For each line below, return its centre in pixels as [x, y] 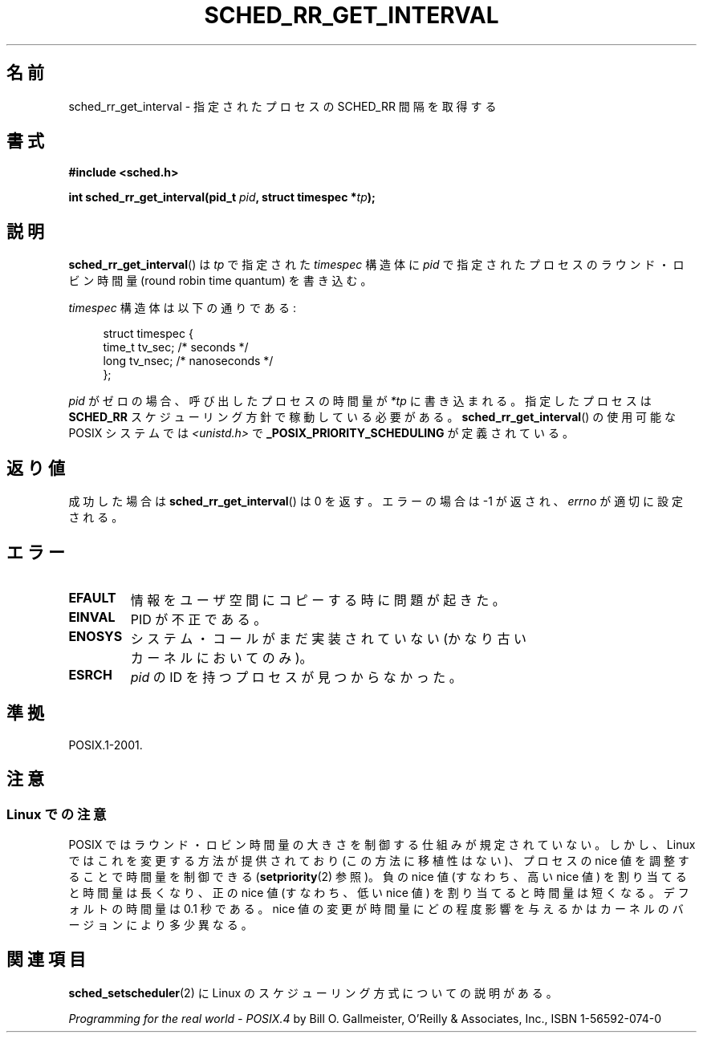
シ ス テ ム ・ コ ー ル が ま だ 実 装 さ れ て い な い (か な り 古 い [329, 638]
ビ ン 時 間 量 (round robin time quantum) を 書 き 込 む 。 [220, 281]
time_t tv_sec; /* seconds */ [176, 347]
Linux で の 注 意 [57, 814]
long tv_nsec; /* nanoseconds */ [188, 361]
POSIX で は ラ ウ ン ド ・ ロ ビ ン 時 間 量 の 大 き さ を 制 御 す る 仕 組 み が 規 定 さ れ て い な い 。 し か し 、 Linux [382, 845]
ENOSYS [95, 636]
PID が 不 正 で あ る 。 [199, 619]
